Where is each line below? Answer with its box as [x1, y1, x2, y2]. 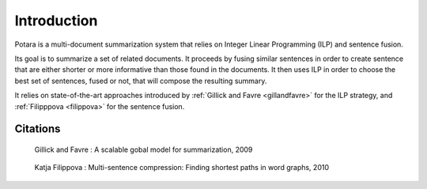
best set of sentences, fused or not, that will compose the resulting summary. [14, 76, 267, 85]
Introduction [14, 12, 98, 29]
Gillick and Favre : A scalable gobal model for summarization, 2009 [34, 145, 253, 154]
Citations [14, 123, 61, 136]
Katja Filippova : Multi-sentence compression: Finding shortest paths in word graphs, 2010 [34, 163, 330, 172]
